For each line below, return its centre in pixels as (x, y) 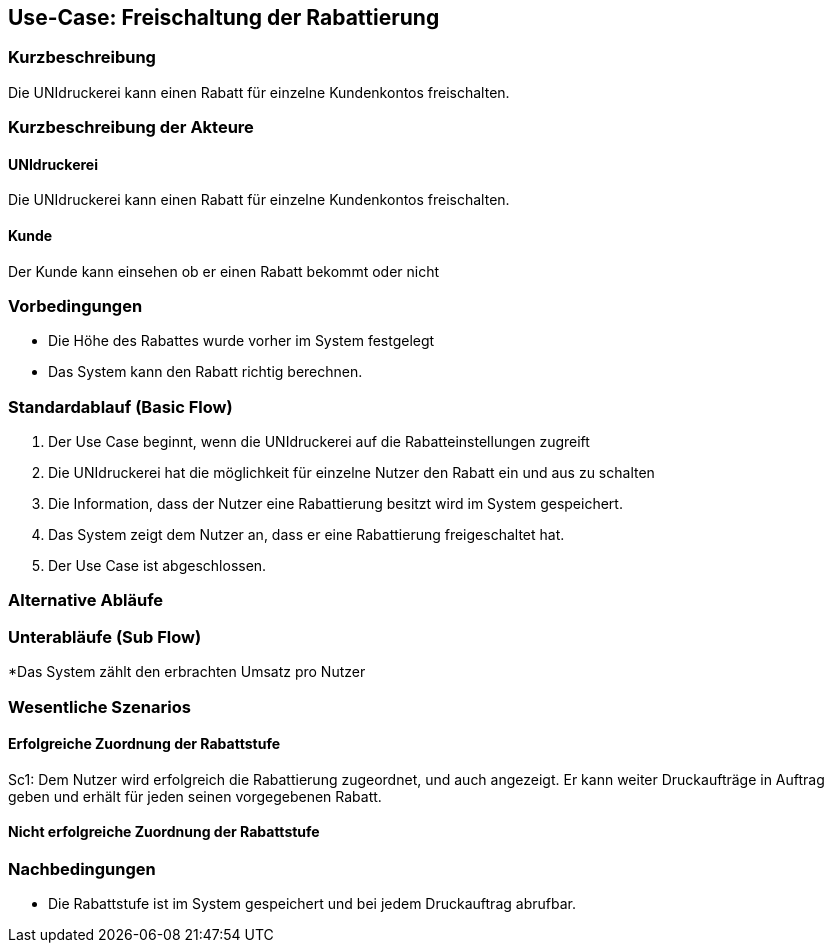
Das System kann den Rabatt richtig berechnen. (205, 372)
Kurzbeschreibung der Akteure (131, 127)
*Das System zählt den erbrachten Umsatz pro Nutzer (187, 672)
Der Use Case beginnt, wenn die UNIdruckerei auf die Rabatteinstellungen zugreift (319, 442)
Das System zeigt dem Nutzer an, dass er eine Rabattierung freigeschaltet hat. (306, 535)
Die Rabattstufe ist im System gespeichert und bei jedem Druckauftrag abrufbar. (312, 904)
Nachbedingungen (82, 869)
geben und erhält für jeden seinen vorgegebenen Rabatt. (195, 796)
